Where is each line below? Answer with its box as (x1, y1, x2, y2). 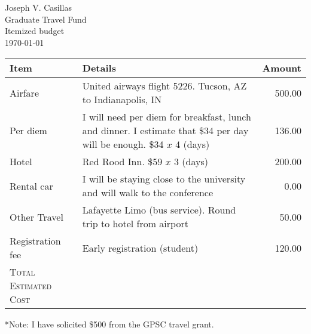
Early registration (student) (82, 240, 199, 255)
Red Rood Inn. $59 (82, 154, 163, 169)
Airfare (10, 85, 39, 100)
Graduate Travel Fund (5, 13, 87, 25)
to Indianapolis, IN (82, 92, 162, 107)
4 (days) (175, 137, 210, 151)
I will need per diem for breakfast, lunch (82, 110, 251, 124)
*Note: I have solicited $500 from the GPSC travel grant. (5, 318, 214, 330)
